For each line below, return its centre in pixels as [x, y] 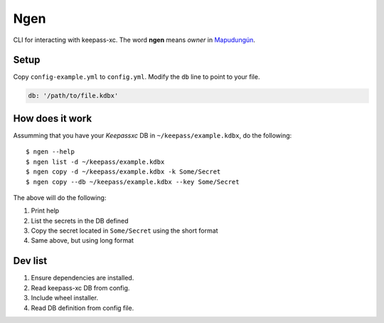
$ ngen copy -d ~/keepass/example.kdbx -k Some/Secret [123, 172]
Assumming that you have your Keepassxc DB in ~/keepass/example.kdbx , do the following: [153, 135]
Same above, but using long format [82, 240]
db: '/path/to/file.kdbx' [73, 96]
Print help [45, 211]
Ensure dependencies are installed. [82, 278]
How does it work [53, 118]
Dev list [30, 261]
